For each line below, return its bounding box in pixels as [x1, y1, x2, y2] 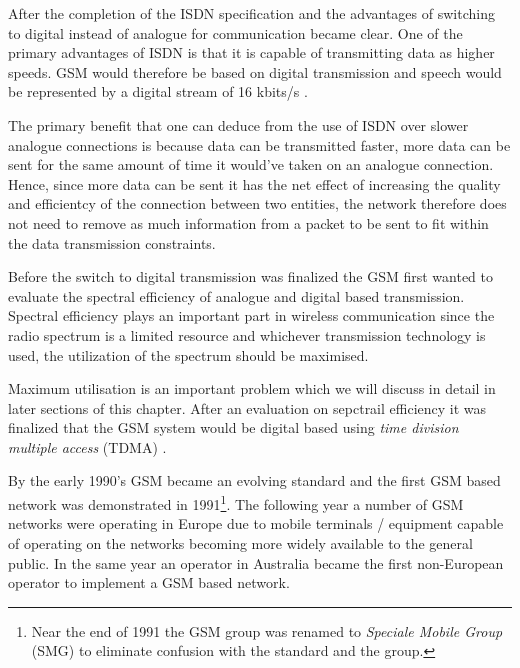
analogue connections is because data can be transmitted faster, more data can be [8, 134, 511, 155]
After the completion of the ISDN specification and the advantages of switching [8, 3, 495, 23]
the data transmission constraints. [8, 232, 216, 253]
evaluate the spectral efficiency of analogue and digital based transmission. [8, 285, 465, 306]
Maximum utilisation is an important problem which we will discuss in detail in [8, 378, 496, 399]
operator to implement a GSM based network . [8, 572, 290, 593]
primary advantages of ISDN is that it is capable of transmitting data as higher [8, 42, 495, 63]
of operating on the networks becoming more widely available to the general [8, 532, 473, 553]
